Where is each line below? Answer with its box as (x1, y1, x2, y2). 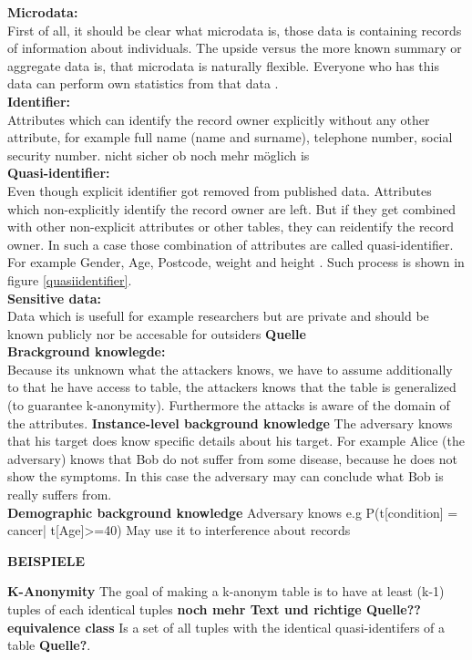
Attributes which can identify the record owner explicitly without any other (7, 109, 430, 129)
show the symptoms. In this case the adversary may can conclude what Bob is (7, 467, 444, 486)
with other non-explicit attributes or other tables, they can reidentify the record (7, 217, 455, 236)
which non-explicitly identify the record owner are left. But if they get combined (7, 199, 456, 218)
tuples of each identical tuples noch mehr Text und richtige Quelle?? (7, 600, 421, 618)
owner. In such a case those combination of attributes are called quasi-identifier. (7, 234, 454, 253)
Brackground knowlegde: (7, 342, 166, 361)
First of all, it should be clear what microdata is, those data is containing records (7, 20, 462, 39)
